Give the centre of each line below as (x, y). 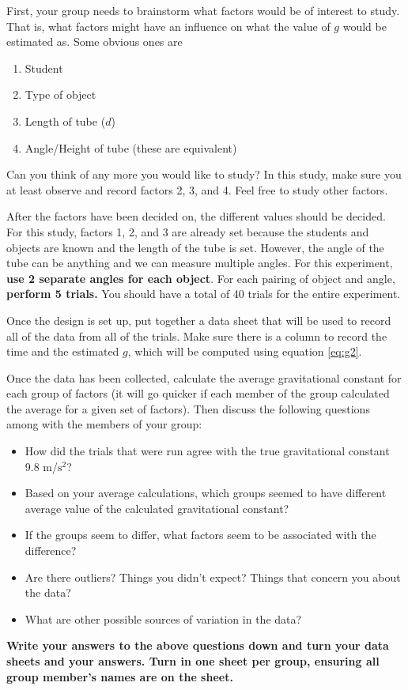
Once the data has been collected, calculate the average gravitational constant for (204, 377)
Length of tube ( (65, 121)
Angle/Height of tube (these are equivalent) (131, 147)
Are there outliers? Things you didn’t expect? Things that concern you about (213, 577)
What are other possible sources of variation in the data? (163, 618)
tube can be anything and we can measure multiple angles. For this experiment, (200, 263)
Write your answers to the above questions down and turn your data (198, 645)
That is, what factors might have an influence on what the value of (168, 26)
